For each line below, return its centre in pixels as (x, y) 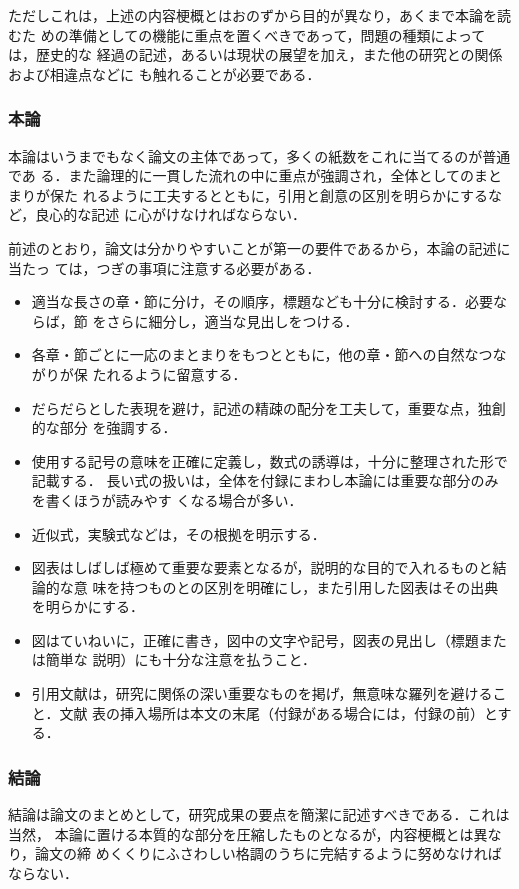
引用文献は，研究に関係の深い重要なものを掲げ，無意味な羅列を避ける (262, 693)
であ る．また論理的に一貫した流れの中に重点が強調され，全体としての (241, 175)
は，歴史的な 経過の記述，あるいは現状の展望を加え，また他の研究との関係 (255, 54)
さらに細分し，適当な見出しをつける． (232, 320)
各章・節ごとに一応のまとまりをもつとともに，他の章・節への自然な (255, 354)
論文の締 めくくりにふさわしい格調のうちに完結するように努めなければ (268, 853)
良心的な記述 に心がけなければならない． (170, 214)
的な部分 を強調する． (104, 427)
